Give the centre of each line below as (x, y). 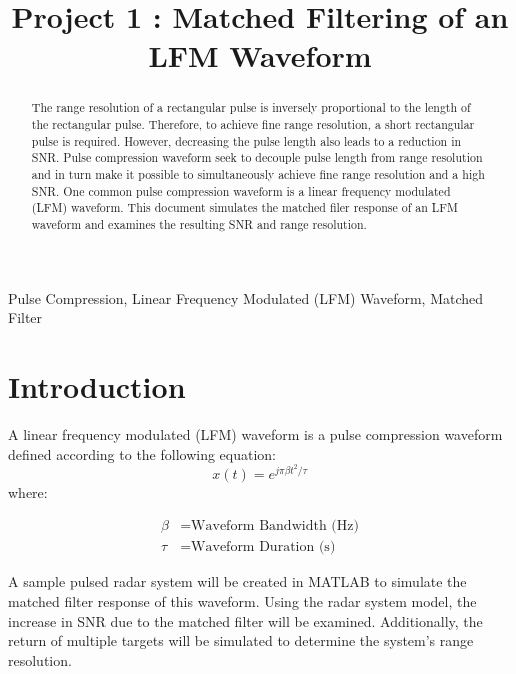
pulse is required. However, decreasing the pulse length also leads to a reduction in (246, 140)
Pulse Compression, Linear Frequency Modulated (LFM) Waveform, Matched (246, 297)
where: (28, 491)
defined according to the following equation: (142, 453)
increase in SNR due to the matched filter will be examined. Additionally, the (245, 620)
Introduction (97, 385)
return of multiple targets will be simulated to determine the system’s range (241, 640)
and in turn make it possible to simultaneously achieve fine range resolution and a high (258, 173)
